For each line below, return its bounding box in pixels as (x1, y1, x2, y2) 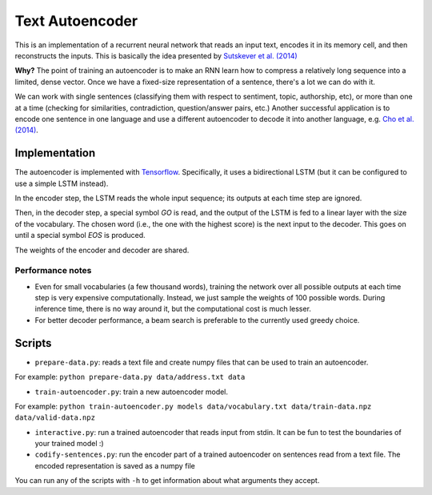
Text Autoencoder (14, 12, 138, 30)
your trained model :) (34, 439, 104, 449)
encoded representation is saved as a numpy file (34, 461, 196, 470)
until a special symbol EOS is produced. (14, 231, 146, 240)
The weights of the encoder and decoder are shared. (14, 245, 190, 255)
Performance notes (14, 265, 92, 276)
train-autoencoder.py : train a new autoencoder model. (34, 387, 228, 396)
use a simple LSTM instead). (14, 179, 109, 188)
